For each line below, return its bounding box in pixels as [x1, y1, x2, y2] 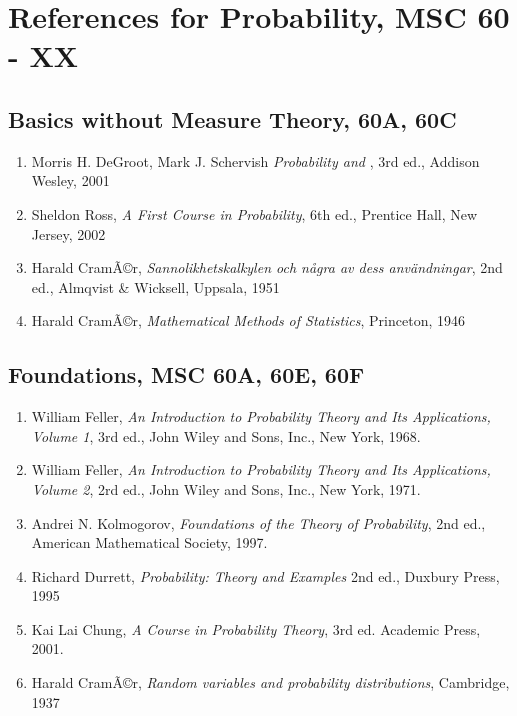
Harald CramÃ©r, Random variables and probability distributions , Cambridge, [31, 672, 510, 693]
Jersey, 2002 [31, 223, 106, 244]
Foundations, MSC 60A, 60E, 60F [8, 359, 365, 390]
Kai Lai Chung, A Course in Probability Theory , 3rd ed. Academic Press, [31, 618, 481, 639]
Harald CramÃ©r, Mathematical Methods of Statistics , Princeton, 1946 [31, 310, 465, 331]
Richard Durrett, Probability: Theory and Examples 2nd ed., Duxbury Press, [31, 565, 500, 586]
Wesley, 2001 [31, 170, 110, 191]
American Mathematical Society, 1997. [31, 532, 268, 553]
